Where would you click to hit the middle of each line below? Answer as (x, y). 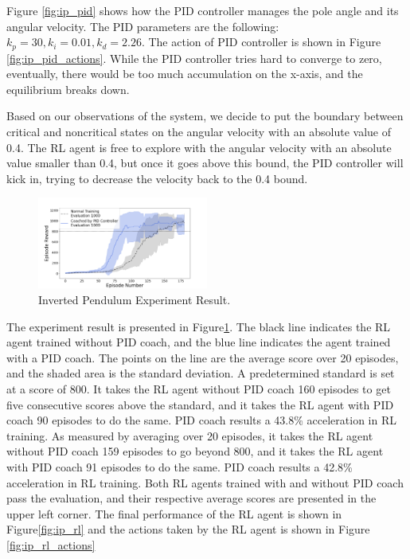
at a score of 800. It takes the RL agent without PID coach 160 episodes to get (199, 389)
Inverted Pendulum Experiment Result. (135, 300)
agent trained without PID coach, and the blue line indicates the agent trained (199, 342)
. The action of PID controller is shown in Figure (261, 42)
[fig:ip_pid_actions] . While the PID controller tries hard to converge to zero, (194, 58)
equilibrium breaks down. (68, 89)
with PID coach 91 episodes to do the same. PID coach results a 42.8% (180, 466)
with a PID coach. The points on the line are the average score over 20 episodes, (203, 357)
